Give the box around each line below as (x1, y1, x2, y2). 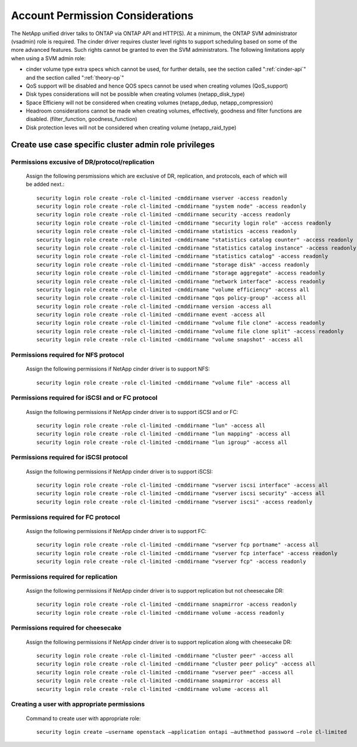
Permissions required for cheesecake (11, 624, 122, 632)
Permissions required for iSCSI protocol (11, 453, 128, 462)
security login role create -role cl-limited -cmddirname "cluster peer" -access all (36, 652, 294, 659)
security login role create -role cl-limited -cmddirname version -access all (36, 303, 272, 310)
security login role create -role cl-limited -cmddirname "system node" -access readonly (36, 203, 306, 210)
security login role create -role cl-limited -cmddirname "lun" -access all (36, 422, 266, 429)
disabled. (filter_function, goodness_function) (26, 116, 137, 123)
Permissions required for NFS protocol (11, 351, 124, 359)
